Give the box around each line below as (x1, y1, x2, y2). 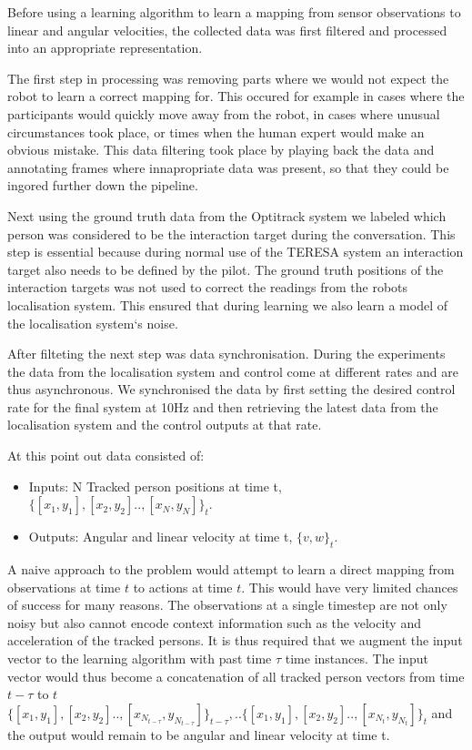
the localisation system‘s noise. (7, 313, 178, 332)
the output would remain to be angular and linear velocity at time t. (7, 725, 390, 744)
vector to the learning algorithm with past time (7, 649, 272, 668)
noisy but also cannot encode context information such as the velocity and (7, 613, 421, 632)
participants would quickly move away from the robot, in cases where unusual (7, 104, 440, 123)
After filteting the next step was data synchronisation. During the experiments (7, 344, 446, 363)
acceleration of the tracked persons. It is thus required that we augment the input (7, 631, 463, 650)
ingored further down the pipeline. (7, 176, 198, 195)
